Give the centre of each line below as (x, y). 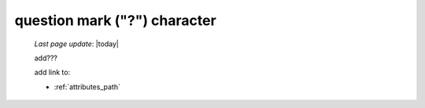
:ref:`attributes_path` (87, 87)
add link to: (52, 72)
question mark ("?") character (115, 20)
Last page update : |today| (77, 44)
